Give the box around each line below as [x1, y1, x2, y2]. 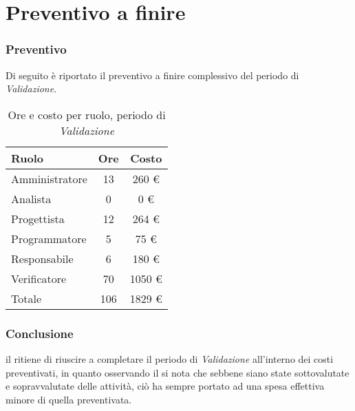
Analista [11, 190, 52, 207]
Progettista [11, 210, 65, 226]
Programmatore [11, 230, 87, 246]
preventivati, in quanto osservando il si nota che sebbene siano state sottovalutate [6, 365, 349, 379]
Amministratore [11, 170, 87, 187]
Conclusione [6, 324, 74, 341]
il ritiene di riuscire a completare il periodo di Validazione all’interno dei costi [6, 352, 334, 366]
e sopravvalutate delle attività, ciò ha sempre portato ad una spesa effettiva [6, 379, 325, 393]
